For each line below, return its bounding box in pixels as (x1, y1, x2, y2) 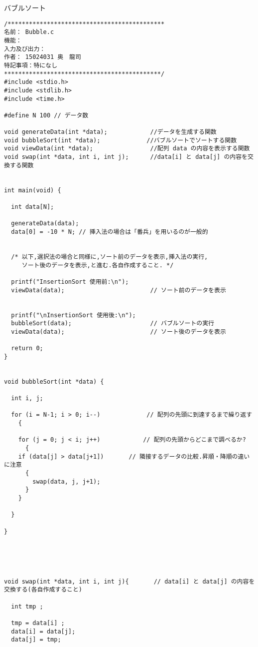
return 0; (11, 345, 43, 352)
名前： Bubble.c (4, 28, 54, 36)
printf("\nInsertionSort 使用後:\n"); (11, 311, 136, 319)
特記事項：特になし (4, 61, 58, 69)
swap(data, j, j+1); (32, 478, 101, 485)
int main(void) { (4, 186, 61, 194)
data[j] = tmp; (11, 636, 61, 644)
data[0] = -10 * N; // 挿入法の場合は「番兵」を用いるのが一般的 (11, 228, 208, 235)
